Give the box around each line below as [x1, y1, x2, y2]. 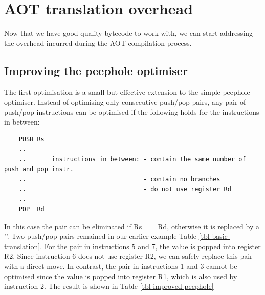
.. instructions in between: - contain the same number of [18, 156, 246, 163]
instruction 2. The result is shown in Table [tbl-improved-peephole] [4, 281, 214, 291]
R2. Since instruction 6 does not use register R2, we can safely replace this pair [4, 251, 253, 261]
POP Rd [18, 206, 45, 213]
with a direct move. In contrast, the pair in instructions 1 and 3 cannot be [4, 261, 237, 272]
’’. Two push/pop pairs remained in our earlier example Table [4, 231, 197, 241]
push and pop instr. [4, 165, 74, 173]
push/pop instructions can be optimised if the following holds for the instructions [4, 106, 259, 117]
